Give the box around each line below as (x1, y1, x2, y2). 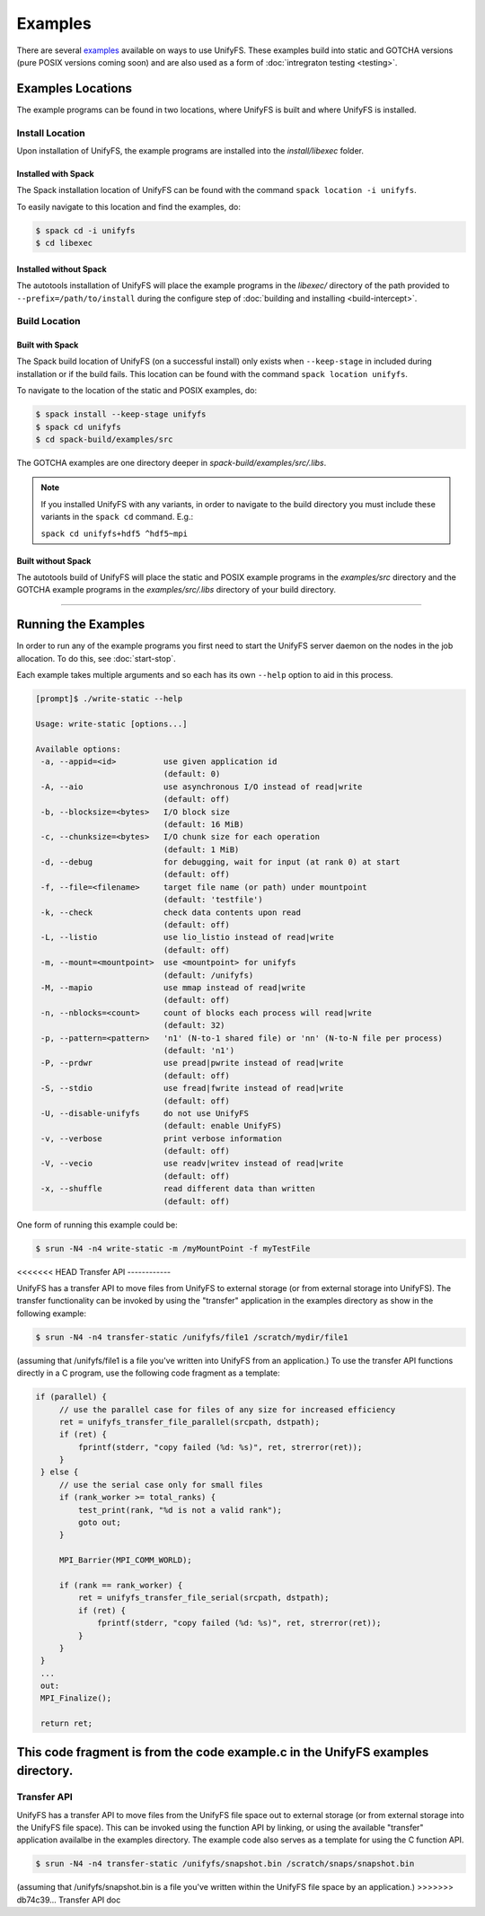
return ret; (40, 1718, 93, 1728)
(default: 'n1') (163, 1045, 235, 1055)
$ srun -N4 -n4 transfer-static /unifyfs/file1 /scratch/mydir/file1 (35, 1332, 348, 1342)
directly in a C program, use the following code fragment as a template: (16, 1367, 280, 1378)
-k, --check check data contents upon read (40, 907, 301, 918)
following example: (16, 1307, 87, 1319)
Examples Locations (16, 81, 133, 96)
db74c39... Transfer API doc (16, 1894, 121, 1905)
